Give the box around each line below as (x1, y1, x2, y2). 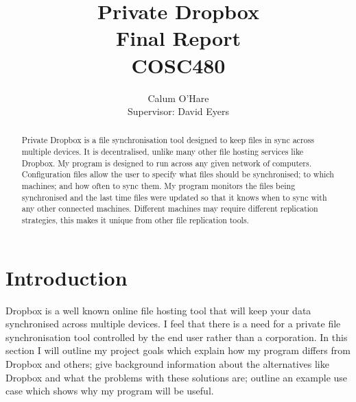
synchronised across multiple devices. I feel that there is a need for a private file (5, 316, 341, 331)
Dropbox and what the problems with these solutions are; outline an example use (5, 370, 348, 384)
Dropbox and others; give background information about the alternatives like (5, 357, 329, 371)
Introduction (5, 263, 128, 291)
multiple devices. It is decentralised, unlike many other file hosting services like (21, 146, 304, 158)
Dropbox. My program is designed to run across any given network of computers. (21, 157, 311, 168)
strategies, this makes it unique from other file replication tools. (21, 214, 249, 226)
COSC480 (131, 51, 226, 79)
